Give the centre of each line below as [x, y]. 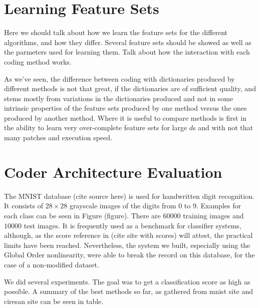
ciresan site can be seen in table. [54, 301]
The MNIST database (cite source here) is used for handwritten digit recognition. [129, 196]
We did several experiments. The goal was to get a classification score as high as [127, 281]
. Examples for [218, 206]
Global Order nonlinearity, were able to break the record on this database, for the [129, 255]
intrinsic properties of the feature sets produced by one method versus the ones [125, 108]
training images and [213, 215]
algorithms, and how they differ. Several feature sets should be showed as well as [128, 42]
